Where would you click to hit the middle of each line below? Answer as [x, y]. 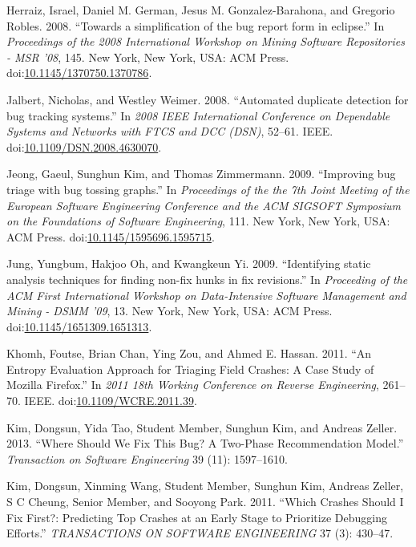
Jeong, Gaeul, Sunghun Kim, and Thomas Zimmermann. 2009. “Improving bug [201, 174]
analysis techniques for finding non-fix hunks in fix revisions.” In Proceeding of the [207, 279]
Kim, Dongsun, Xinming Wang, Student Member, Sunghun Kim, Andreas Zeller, [205, 486]
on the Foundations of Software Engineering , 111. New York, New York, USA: [198, 221]
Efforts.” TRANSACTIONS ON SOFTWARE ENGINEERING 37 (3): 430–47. [200, 533]
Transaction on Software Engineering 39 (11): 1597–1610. [147, 458]
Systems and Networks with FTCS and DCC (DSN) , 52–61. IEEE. [170, 131]
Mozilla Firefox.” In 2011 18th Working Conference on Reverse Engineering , [193, 385]
